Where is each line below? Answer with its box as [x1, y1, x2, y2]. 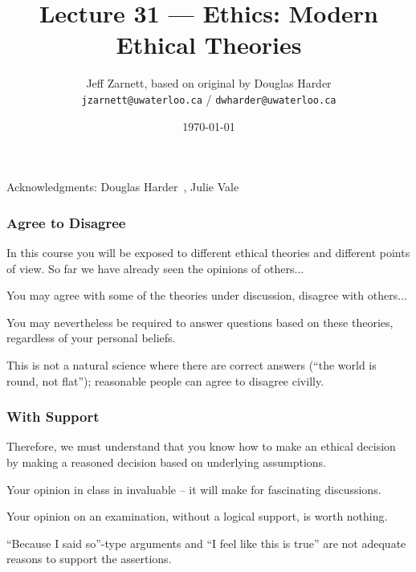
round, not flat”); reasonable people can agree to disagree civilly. [6, 372, 324, 389]
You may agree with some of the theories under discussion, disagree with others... [6, 287, 407, 304]
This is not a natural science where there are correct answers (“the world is [6, 356, 377, 373]
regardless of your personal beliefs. [6, 329, 176, 346]
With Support [6, 407, 100, 427]
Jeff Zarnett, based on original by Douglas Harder [86, 75, 332, 92]
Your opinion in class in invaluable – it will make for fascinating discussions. [6, 480, 381, 497]
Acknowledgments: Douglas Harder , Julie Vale [6, 178, 239, 195]
